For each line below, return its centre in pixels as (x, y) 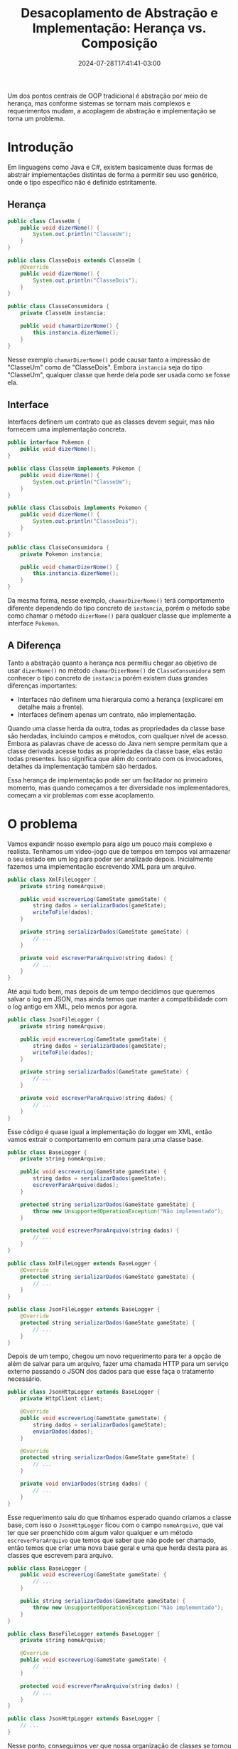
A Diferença (34, 646)
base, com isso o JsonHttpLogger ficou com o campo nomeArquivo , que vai (115, 1525)
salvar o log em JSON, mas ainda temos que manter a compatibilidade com (118, 999)
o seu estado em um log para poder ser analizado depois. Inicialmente (110, 859)
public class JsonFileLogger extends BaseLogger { (84, 1310)
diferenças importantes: (42, 685)
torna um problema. (36, 118)
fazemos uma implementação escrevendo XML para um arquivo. (102, 866)
